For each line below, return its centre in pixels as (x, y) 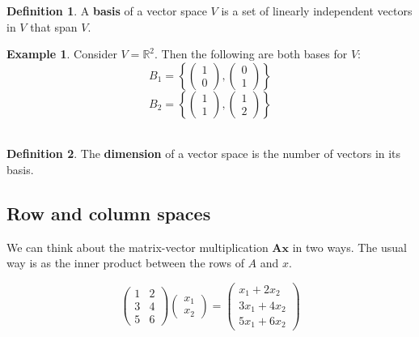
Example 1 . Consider (62, 54)
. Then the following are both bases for (251, 54)
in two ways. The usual (349, 247)
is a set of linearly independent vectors (317, 11)
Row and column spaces (109, 213)
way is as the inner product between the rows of (125, 263)
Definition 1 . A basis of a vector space (107, 11)
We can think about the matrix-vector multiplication (138, 247)
